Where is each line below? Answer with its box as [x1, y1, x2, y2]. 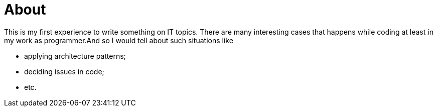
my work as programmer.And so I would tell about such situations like [4, 36, 233, 45]
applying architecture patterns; [24, 51, 126, 60]
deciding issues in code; [24, 67, 104, 76]
